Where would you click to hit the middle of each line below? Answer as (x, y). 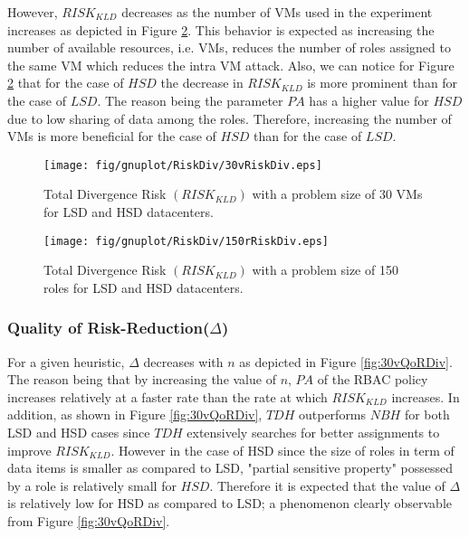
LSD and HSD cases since (79, 433)
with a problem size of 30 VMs (337, 194)
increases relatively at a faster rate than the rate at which (167, 396)
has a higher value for (369, 100)
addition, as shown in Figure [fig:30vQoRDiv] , (135, 415)
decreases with (183, 361)
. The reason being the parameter (190, 100)
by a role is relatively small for (92, 485)
